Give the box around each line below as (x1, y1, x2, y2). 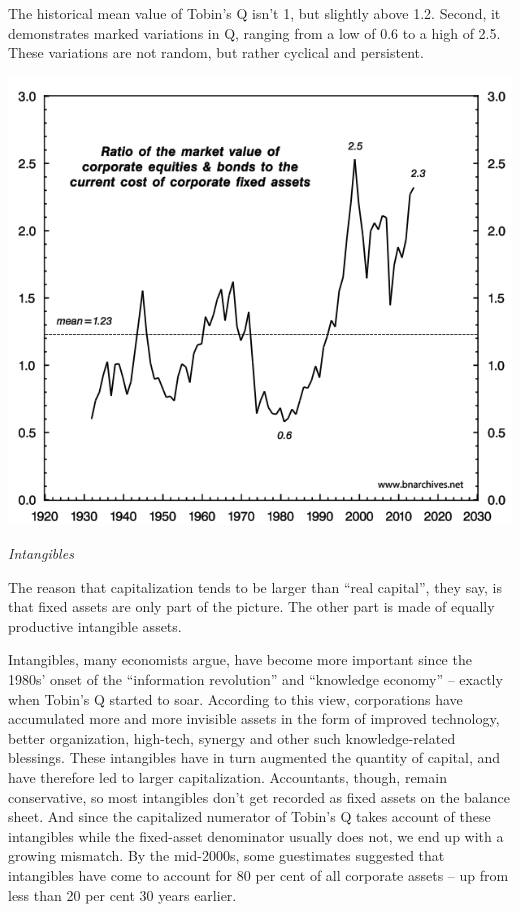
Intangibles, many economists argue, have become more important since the (8, 649, 472, 670)
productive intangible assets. (8, 615, 182, 636)
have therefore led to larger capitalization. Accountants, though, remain (8, 767, 447, 788)
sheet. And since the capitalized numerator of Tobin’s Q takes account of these (8, 806, 491, 827)
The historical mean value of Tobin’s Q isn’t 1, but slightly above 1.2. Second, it (8, 3, 501, 23)
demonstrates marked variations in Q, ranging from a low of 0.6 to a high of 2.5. (8, 22, 501, 43)
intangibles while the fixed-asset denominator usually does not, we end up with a (8, 825, 504, 846)
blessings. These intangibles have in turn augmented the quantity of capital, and (8, 747, 500, 768)
